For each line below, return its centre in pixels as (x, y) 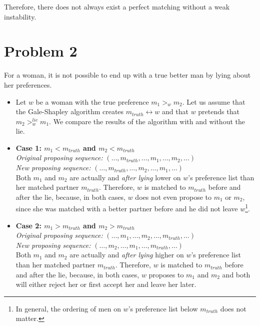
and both (236, 274)
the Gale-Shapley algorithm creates (70, 111)
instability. (20, 16)
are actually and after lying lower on (125, 177)
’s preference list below (163, 308)
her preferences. (28, 84)
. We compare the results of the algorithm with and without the (147, 121)
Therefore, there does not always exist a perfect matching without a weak (117, 7)
